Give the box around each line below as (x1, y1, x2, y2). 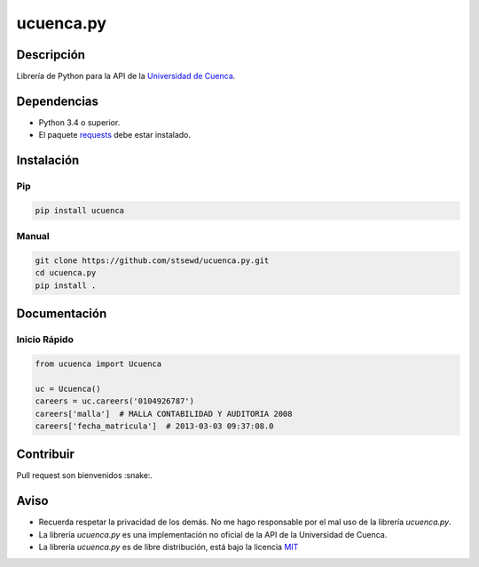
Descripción (16, 47, 86, 62)
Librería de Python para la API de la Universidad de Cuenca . (16, 71, 236, 82)
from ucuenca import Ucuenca (35, 359, 162, 369)
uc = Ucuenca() (35, 383, 101, 394)
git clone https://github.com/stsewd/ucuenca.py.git (35, 256, 270, 266)
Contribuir (16, 447, 75, 462)
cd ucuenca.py (35, 268, 97, 278)
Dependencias (16, 93, 99, 108)
